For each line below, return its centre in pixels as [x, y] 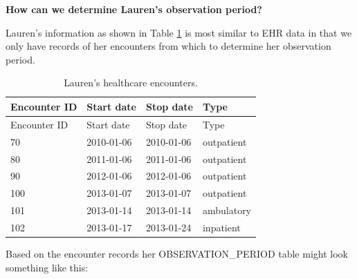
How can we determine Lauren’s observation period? [134, 9]
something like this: [47, 267]
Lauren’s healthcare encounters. [131, 83]
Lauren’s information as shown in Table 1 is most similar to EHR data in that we [179, 32]
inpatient [221, 227]
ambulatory [227, 210]
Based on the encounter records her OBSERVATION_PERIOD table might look [177, 253]
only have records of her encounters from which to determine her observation [168, 46]
